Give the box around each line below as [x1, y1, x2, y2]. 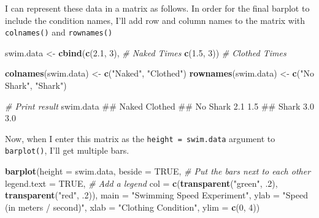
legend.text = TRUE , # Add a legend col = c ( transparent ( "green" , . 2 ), [5, 176, 278, 189]
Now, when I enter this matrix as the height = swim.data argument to [5, 132, 275, 145]
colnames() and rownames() [5, 26, 113, 39]
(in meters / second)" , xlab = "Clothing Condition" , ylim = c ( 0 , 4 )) [5, 200, 260, 213]
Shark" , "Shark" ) [5, 79, 67, 92]
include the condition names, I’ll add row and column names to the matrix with [5, 13, 306, 26]
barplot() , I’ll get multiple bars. [5, 144, 129, 157]
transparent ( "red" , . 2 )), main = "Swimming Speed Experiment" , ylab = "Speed [5, 189, 308, 201]
